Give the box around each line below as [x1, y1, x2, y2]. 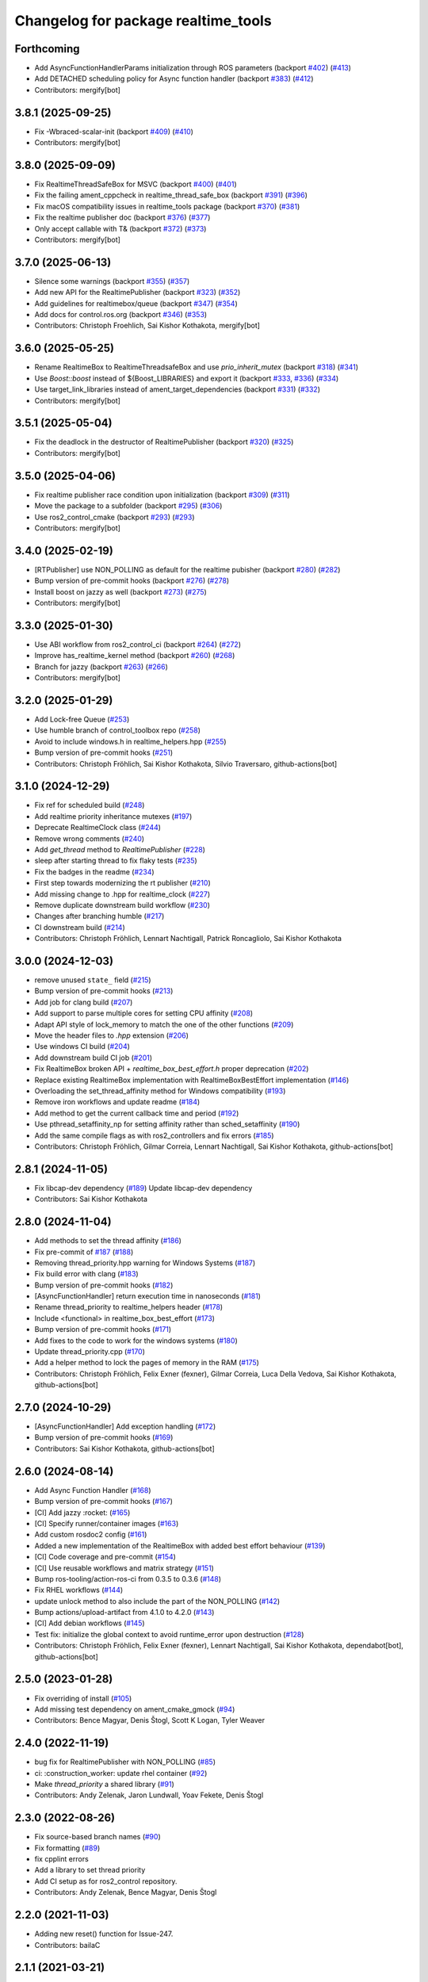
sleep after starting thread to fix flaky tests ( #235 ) [34, 856, 197, 866]
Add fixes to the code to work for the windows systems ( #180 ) [34, 1336, 238, 1345]
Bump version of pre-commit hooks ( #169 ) [34, 1433, 174, 1442]
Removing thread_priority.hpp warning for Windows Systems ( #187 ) [34, 1257, 256, 1268]
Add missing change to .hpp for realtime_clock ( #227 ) [34, 889, 211, 899]
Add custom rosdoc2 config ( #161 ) [34, 1530, 147, 1540]
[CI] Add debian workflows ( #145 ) [34, 1618, 146, 1628]
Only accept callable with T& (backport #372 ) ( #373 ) [34, 224, 207, 233]
